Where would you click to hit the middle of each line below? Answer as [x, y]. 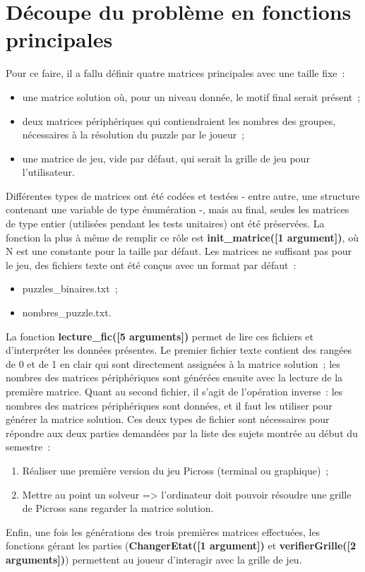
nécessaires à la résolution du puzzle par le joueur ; [133, 135]
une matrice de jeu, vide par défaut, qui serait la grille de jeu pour [166, 158]
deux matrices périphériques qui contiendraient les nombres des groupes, [179, 120]
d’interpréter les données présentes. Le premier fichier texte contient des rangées [179, 350]
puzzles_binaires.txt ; [70, 288]
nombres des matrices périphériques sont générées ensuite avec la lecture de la [174, 377]
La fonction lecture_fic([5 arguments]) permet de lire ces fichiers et [160, 336]
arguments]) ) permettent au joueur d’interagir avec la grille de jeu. [154, 559]
